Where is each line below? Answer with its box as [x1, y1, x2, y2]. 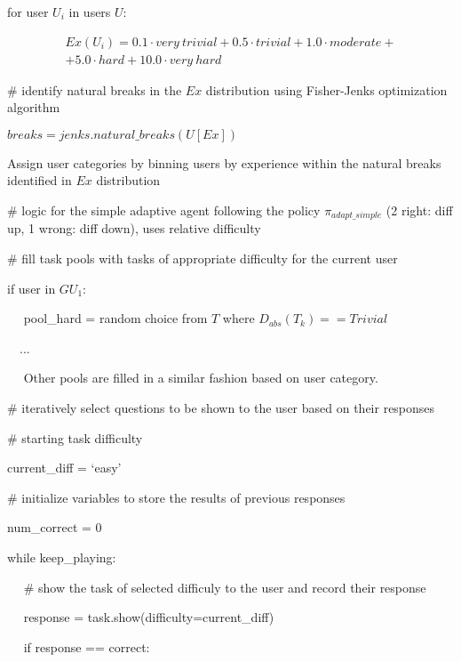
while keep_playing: [7, 548, 116, 567]
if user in [7, 279, 56, 297]
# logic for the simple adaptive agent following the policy [7, 201, 321, 220]
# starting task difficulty [7, 428, 143, 447]
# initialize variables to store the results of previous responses [7, 488, 346, 506]
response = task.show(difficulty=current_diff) [23, 608, 274, 626]
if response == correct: [23, 637, 150, 656]
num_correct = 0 [7, 518, 102, 537]
